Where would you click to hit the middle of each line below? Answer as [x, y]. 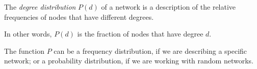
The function [24, 50]
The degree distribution [40, 7]
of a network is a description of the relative [169, 7]
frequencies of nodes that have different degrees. [79, 16]
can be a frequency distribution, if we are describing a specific [150, 50]
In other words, [28, 34]
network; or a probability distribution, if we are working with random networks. [129, 61]
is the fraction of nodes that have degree [140, 34]
